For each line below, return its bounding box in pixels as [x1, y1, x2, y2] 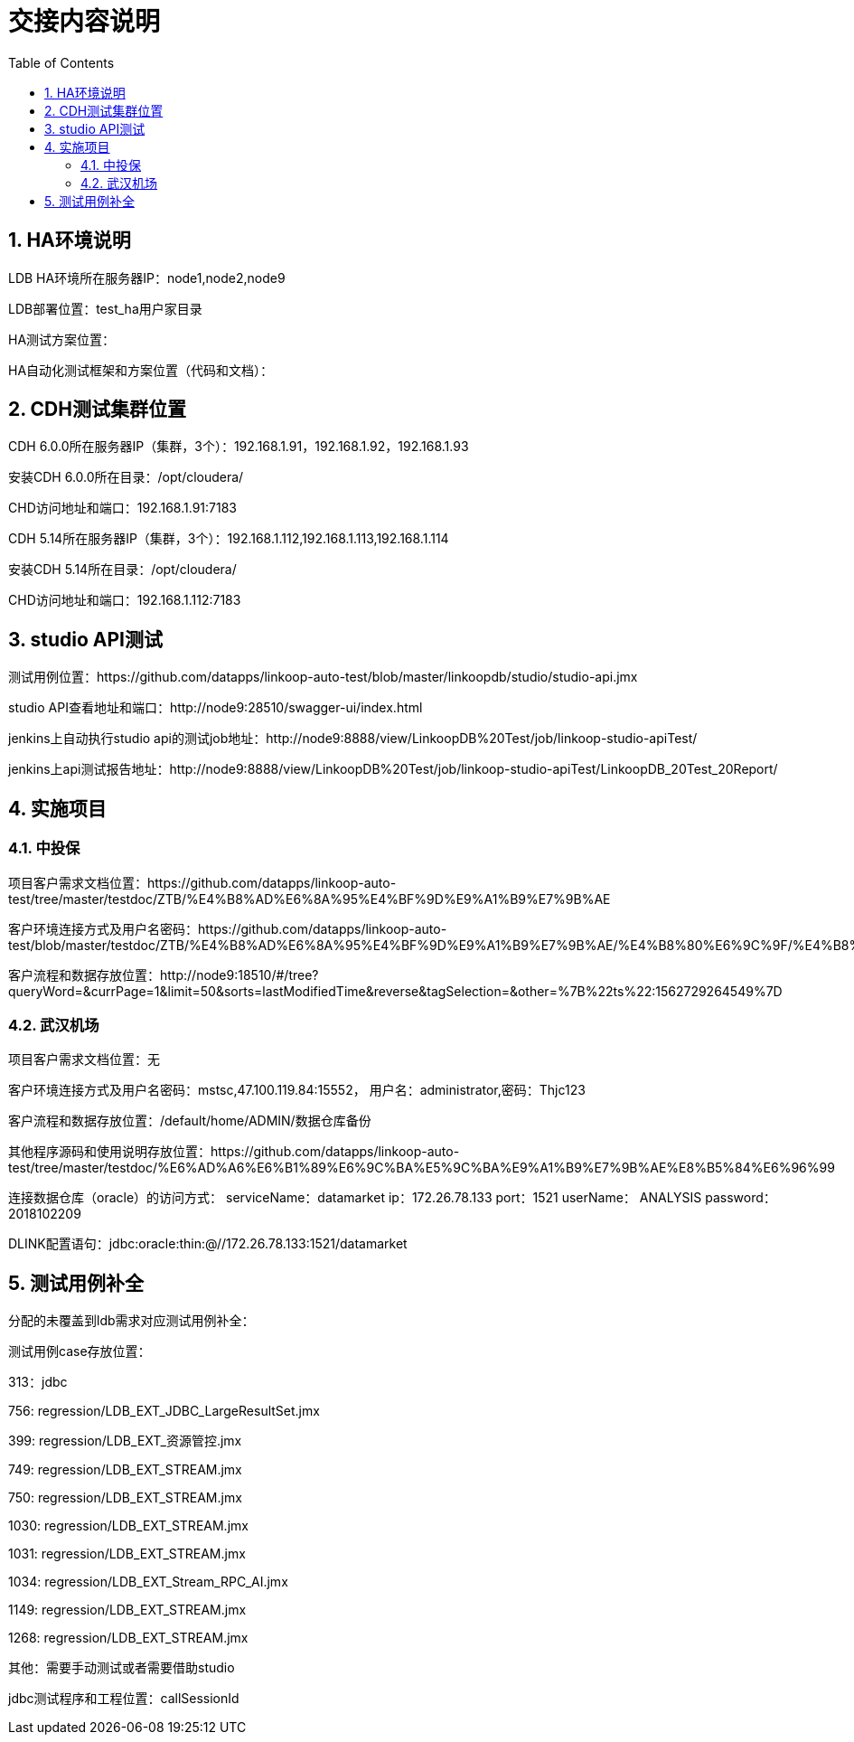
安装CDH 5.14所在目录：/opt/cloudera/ [8, 561, 237, 578]
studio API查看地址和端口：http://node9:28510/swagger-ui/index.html [8, 700, 423, 716]
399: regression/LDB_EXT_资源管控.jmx [8, 1433, 242, 1449]
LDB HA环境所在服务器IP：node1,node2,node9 [8, 269, 286, 286]
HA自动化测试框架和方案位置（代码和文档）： [8, 362, 274, 378]
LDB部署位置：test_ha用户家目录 [8, 300, 202, 316]
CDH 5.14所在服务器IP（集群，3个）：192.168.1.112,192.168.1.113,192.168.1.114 [8, 531, 449, 547]
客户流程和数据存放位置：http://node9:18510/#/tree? [8, 966, 319, 983]
